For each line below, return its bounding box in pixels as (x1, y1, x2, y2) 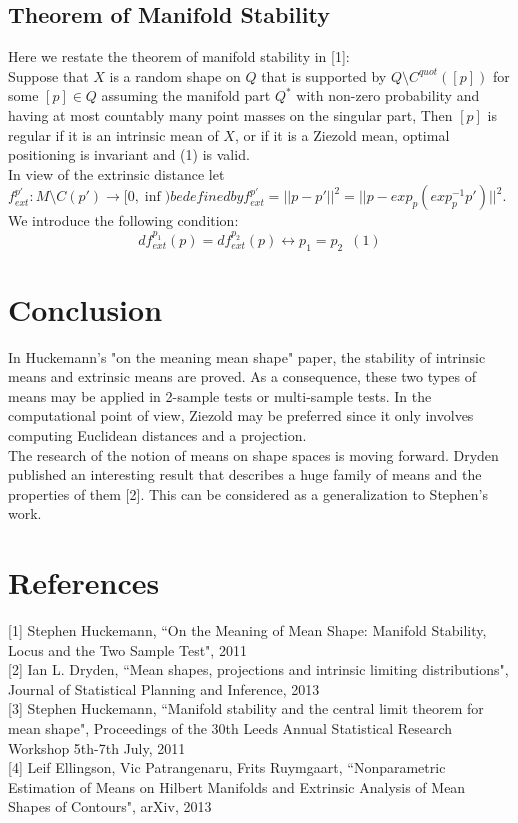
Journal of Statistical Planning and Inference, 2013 (8, 678, 320, 699)
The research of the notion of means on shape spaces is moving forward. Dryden (8, 444, 499, 465)
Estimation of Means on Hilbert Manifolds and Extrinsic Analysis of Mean (8, 776, 466, 797)
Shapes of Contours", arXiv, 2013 (8, 796, 212, 817)
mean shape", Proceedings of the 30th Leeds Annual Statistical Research (8, 718, 453, 739)
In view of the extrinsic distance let (8, 163, 225, 184)
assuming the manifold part (101, 85, 271, 106)
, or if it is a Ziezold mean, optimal (234, 124, 450, 145)
